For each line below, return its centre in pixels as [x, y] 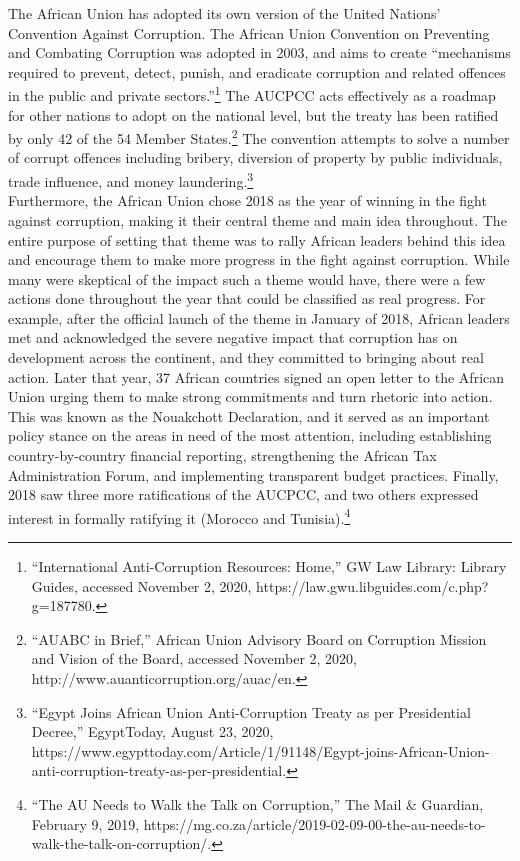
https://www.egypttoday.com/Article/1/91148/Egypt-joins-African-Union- [260, 750]
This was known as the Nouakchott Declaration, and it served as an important [249, 415]
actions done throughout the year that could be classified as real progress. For [247, 298]
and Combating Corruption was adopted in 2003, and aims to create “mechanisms [259, 52]
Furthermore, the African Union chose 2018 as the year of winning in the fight [247, 200]
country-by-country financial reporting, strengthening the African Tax [222, 455]
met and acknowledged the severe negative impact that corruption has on [233, 337]
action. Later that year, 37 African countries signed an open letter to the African [256, 376]
